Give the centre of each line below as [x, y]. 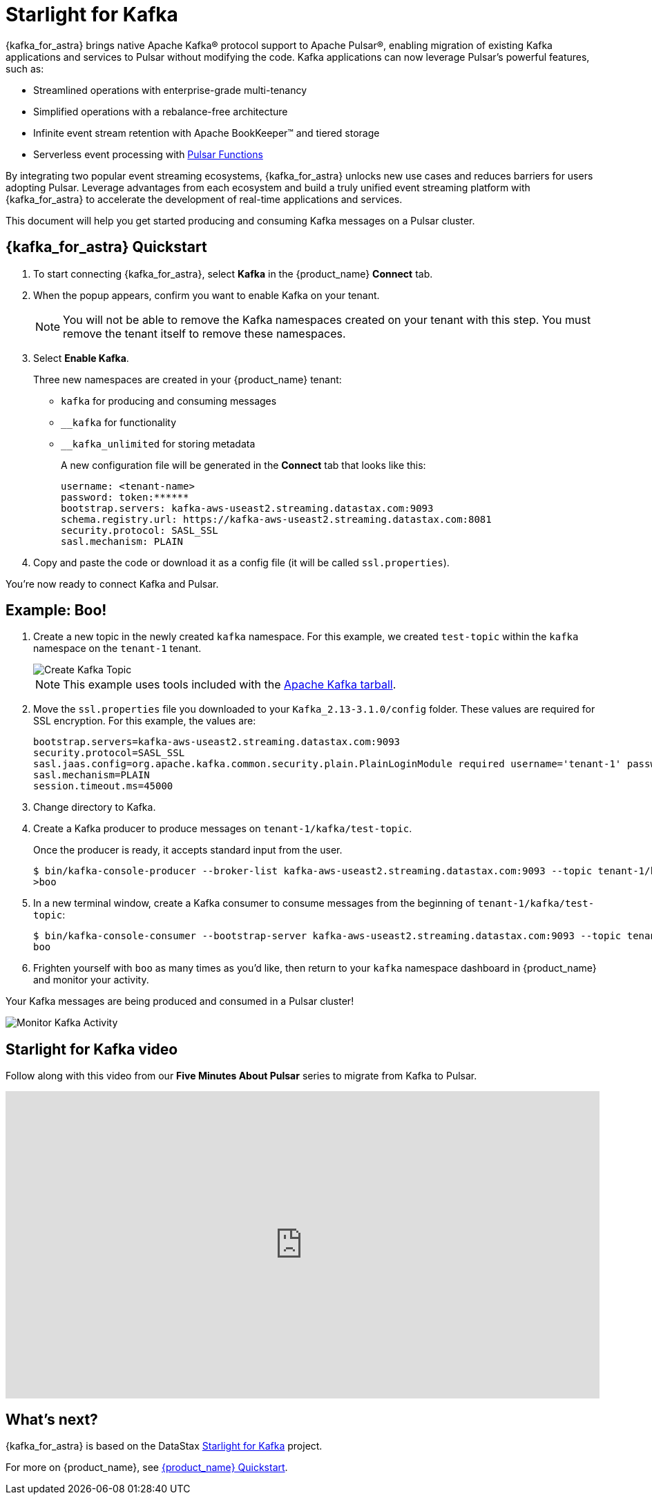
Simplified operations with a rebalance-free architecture [161, 111]
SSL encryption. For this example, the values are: [145, 721]
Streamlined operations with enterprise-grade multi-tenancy [170, 90]
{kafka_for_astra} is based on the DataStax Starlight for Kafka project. [164, 1446]
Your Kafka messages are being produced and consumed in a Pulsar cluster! [180, 1001]
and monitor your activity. [91, 980]
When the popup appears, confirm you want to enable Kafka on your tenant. [207, 295]
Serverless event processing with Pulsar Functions [148, 154]
